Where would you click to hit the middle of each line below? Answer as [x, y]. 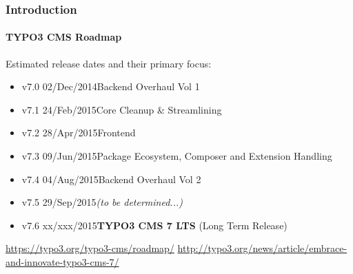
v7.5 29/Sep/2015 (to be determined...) [102, 202]
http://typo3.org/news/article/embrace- [262, 248]
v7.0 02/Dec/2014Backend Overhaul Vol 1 [111, 86]
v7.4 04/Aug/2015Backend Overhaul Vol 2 [111, 179]
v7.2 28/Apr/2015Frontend [79, 133]
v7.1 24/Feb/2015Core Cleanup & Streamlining [122, 109]
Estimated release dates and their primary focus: [109, 63]
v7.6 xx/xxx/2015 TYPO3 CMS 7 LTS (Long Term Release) [154, 225]
